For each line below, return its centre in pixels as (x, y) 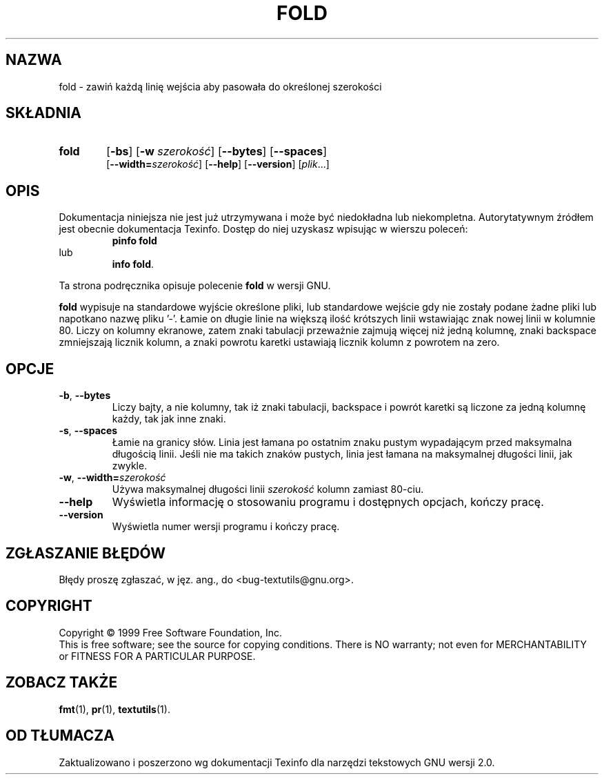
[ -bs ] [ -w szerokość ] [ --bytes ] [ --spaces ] (217, 152)
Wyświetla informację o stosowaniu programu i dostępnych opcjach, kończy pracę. (328, 502)
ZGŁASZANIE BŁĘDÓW (86, 553)
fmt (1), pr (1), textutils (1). (114, 709)
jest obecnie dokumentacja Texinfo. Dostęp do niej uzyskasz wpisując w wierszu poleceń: (263, 229)
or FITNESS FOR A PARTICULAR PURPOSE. (157, 656)
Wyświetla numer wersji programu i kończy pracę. (226, 527)
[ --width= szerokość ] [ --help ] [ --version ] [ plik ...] (218, 164)
